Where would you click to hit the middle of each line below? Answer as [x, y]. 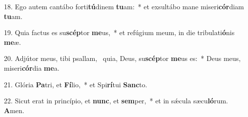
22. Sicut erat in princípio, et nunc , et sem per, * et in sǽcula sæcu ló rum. [116, 101]
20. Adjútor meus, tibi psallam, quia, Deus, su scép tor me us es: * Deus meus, [122, 58]
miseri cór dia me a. [32, 68]
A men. [14, 110]
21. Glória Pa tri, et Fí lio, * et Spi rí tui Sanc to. [76, 84]
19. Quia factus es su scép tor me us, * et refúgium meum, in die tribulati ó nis [119, 32]
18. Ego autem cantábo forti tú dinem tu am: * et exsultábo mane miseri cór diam [124, 6]
